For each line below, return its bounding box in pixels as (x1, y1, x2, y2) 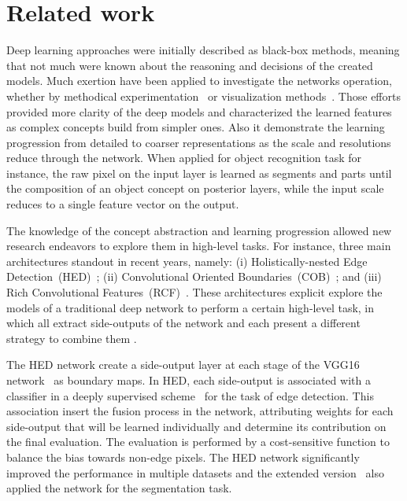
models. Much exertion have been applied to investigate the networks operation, (6, 72, 392, 89)
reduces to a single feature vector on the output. (6, 196, 239, 212)
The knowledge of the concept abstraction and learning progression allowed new (6, 222, 392, 238)
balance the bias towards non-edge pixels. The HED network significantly (6, 448, 360, 465)
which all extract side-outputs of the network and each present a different (6, 315, 361, 331)
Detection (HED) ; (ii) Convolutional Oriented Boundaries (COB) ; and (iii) (6, 268, 382, 285)
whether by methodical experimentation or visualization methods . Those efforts (6, 87, 401, 104)
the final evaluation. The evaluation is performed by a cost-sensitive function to (6, 433, 390, 450)
